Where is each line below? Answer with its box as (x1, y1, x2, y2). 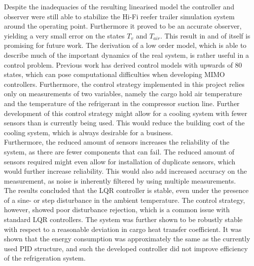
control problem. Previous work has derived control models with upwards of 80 (4, 59, 242, 70)
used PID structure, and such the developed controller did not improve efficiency (4, 243, 248, 253)
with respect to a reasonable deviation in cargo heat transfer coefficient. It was (4, 224, 242, 234)
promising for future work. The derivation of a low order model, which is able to (4, 40, 247, 50)
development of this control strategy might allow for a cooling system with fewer (4, 108, 248, 118)
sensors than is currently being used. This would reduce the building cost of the (4, 117, 245, 128)
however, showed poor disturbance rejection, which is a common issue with (4, 204, 230, 215)
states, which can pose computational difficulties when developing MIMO (4, 69, 225, 79)
